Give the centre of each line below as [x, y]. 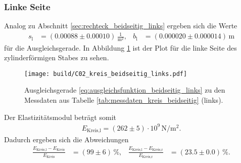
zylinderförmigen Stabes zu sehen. [57, 57]
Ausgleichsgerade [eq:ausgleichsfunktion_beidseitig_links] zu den [125, 90]
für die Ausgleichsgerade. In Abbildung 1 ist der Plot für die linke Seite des [121, 47]
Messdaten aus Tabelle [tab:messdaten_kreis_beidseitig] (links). [124, 99]
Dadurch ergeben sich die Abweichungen [66, 139]
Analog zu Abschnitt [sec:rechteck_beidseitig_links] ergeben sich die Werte [121, 26]
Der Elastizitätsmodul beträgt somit [60, 117]
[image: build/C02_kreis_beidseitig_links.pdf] [106, 74]
